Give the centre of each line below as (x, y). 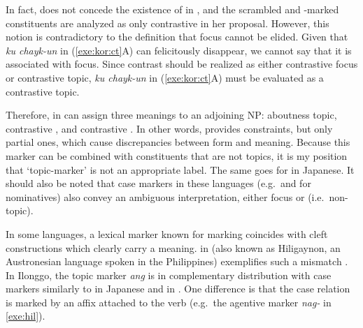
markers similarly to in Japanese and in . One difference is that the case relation (178, 289)
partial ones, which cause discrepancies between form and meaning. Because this (178, 142)
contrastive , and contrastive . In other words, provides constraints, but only (169, 128)
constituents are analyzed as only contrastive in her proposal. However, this (168, 23)
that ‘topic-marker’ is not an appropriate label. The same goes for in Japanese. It (180, 169)
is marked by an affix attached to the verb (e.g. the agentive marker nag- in (169, 302)
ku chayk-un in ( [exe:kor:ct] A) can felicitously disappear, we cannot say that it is (179, 50)
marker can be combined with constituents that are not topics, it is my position (177, 155)
